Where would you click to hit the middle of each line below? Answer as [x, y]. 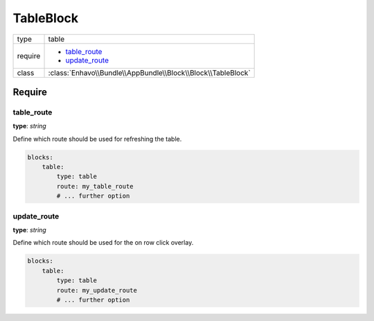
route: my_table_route [95, 186]
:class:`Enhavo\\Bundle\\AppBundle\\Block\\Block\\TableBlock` [149, 73]
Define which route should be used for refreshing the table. [97, 139]
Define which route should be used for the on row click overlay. [103, 243]
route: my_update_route [97, 290]
